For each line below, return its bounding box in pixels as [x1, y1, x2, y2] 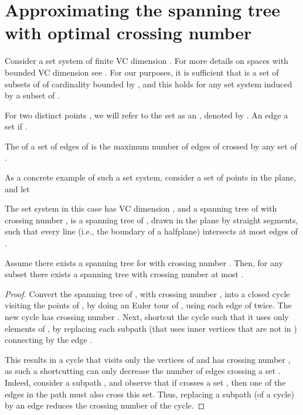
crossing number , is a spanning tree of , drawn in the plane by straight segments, [5, 213, 298, 226]
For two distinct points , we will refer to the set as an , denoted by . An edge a [5, 108, 288, 121]
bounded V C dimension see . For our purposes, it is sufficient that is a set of [5, 66, 279, 78]
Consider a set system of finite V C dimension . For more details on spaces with [5, 55, 288, 67]
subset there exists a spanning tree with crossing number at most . [5, 268, 244, 280]
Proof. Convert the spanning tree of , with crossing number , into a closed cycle [5, 287, 290, 300]
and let [5, 182, 30, 195]
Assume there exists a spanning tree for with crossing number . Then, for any [5, 256, 283, 268]
